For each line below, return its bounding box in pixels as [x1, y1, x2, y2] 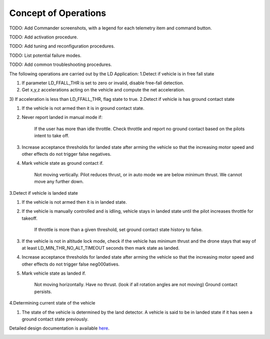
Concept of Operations [9, 7, 106, 18]
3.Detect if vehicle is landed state [9, 190, 78, 196]
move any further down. [34, 179, 84, 185]
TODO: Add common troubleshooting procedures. [9, 61, 112, 67]
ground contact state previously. [21, 316, 88, 322]
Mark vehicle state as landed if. [21, 270, 86, 277]
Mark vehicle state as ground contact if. [21, 160, 103, 166]
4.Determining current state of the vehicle [9, 300, 95, 306]
